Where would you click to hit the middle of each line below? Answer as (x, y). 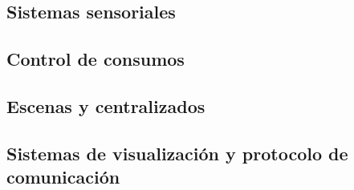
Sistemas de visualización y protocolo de (177, 153)
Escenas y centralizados (106, 105)
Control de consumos (96, 59)
